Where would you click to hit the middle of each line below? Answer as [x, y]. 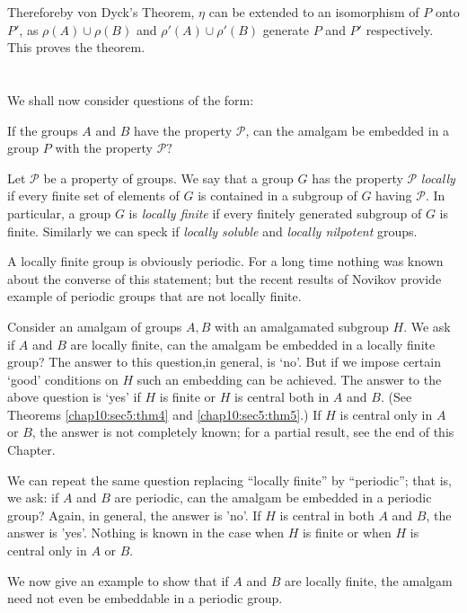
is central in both [327, 515]
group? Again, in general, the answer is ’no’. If [134, 515]
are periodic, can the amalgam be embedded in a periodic [273, 498]
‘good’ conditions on [63, 379]
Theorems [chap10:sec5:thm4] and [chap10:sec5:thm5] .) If [164, 414]
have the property [183, 130]
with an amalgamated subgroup [302, 326]
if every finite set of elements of [93, 195]
